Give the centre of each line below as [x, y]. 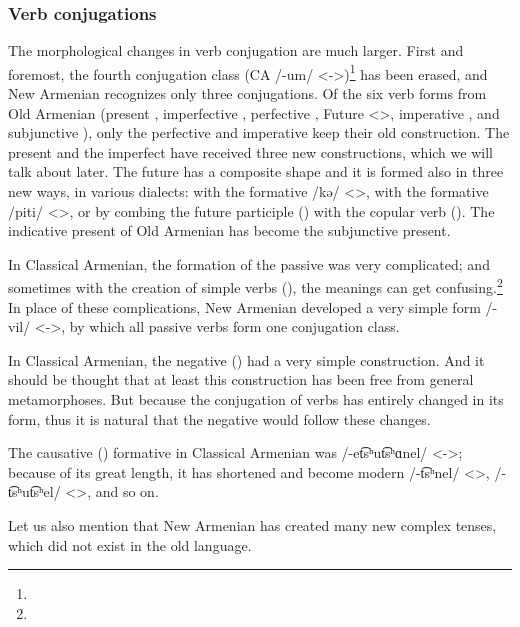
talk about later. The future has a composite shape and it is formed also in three [256, 171]
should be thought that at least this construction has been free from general [241, 379]
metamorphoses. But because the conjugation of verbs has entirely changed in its [256, 399]
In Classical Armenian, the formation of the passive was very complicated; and [249, 263]
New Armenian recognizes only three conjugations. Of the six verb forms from [247, 93]
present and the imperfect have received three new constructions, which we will [250, 151]
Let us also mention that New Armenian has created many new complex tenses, [252, 525]
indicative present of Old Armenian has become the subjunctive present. [229, 230]
